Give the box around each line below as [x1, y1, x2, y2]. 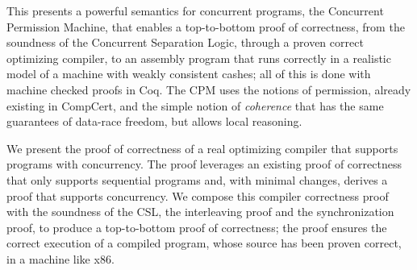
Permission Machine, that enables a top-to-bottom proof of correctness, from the [6, 18, 405, 35]
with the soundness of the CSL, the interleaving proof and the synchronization [6, 203, 394, 220]
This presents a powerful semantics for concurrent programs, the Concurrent [6, 2, 384, 19]
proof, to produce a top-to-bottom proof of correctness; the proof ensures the [6, 218, 387, 235]
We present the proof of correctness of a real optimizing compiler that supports [6, 139, 398, 156]
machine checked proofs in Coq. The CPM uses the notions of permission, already [6, 81, 411, 98]
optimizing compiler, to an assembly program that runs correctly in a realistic [6, 49, 391, 66]
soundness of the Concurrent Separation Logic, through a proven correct [6, 34, 364, 51]
